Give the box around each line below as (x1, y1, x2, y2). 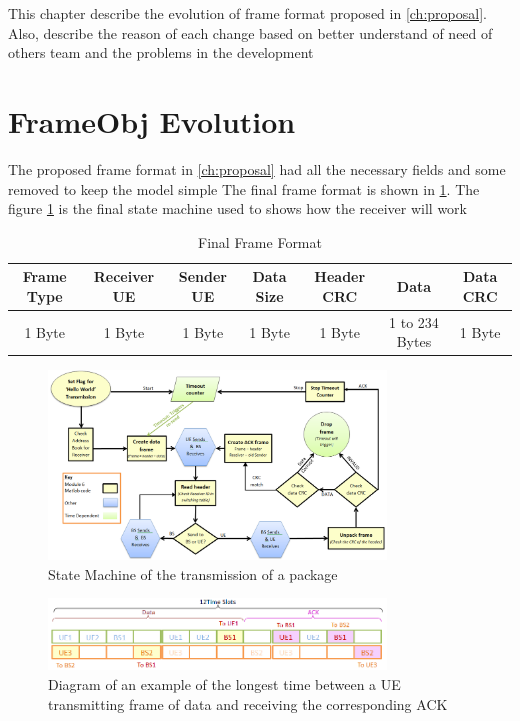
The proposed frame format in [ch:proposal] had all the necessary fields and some (8, 158, 506, 179)
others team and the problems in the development (8, 42, 314, 63)
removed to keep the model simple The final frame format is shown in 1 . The (8, 178, 480, 199)
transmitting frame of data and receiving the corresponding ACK (48, 693, 448, 714)
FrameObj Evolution (8, 100, 296, 141)
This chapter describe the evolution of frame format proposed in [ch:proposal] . (8, 3, 487, 23)
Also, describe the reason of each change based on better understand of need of (8, 22, 493, 43)
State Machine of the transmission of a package (48, 563, 338, 584)
